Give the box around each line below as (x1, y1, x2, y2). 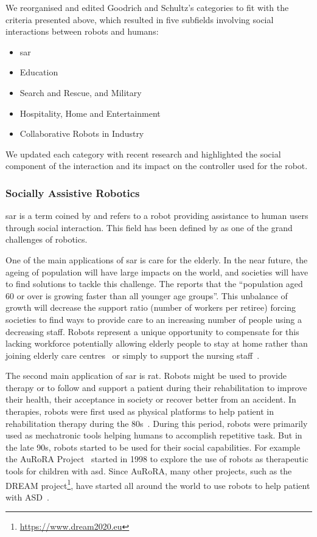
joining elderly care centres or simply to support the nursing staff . (5, 348, 260, 361)
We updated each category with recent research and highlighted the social (5, 147, 281, 160)
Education (19, 66, 58, 78)
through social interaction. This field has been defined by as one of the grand (5, 221, 293, 234)
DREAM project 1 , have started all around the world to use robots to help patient (5, 477, 310, 491)
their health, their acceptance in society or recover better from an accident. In (5, 393, 296, 406)
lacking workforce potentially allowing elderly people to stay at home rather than (5, 337, 308, 350)
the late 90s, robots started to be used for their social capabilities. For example (5, 440, 301, 453)
